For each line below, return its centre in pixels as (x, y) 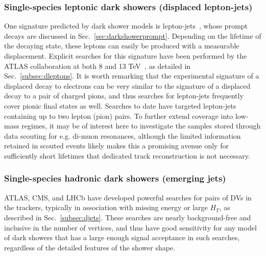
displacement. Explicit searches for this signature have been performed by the (126, 56)
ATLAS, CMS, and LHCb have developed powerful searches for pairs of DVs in (128, 197)
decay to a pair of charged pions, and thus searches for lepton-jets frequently (124, 96)
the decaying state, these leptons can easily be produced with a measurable (122, 46)
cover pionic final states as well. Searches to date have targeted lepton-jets (120, 105)
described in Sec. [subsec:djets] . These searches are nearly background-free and (128, 217)
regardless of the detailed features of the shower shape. (90, 247)
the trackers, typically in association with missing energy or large (106, 207)
